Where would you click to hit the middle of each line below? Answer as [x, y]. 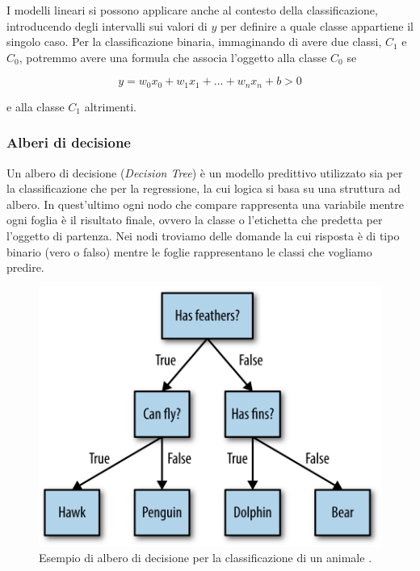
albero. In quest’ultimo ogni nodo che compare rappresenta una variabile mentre [205, 204]
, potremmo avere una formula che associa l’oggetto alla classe [173, 57]
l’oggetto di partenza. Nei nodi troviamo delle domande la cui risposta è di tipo [203, 236]
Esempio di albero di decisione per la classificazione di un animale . [206, 558]
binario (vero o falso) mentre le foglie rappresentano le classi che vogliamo [189, 251]
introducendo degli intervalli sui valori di [107, 25]
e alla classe [36, 106]
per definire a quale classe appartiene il [317, 25]
